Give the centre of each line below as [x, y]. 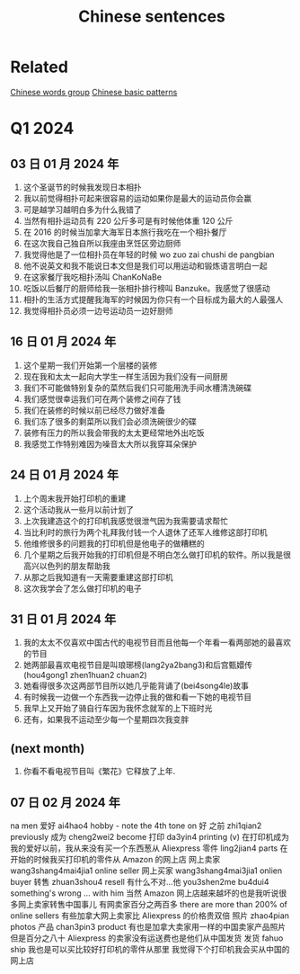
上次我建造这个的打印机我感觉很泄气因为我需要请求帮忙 [125, 521]
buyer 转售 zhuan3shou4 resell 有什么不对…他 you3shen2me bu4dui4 [140, 882]
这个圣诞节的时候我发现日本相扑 [82, 187]
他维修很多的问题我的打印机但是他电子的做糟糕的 [114, 543]
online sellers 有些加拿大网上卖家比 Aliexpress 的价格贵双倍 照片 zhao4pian [150, 916]
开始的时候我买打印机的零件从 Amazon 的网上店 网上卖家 [115, 859]
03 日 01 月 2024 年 [65, 164]
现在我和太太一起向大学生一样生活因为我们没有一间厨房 [125, 376]
